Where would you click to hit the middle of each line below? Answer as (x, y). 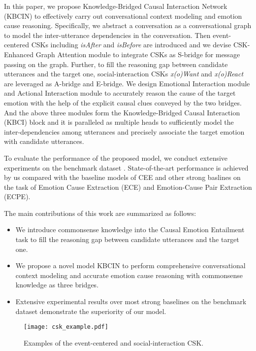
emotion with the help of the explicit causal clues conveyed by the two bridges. (123, 102)
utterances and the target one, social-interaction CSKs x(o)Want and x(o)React (124, 74)
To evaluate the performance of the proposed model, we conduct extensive (116, 158)
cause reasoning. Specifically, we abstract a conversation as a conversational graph (128, 25)
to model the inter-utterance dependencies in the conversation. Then (107, 35)
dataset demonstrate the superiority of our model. (91, 311)
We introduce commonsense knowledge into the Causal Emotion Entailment (130, 229)
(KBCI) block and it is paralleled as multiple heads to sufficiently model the (119, 122)
